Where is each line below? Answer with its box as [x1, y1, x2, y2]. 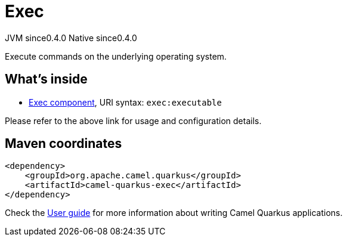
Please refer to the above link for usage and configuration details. [5, 115, 262, 126]
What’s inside [5, 72, 88, 87]
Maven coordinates [5, 136, 122, 152]
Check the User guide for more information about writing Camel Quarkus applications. [5, 208, 343, 218]
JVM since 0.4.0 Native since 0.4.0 [5, 32, 137, 43]
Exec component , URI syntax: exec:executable [29, 97, 222, 107]
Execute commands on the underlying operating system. [5, 51, 227, 61]
